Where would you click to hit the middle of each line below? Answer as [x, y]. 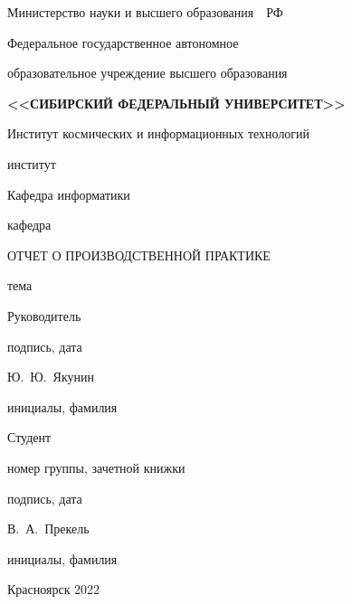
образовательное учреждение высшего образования [147, 73]
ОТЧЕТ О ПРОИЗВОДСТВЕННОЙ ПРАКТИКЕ [139, 255]
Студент [29, 437]
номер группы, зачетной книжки [96, 467]
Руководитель [44, 315]
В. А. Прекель [48, 528]
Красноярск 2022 [54, 589]
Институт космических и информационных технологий [159, 133]
